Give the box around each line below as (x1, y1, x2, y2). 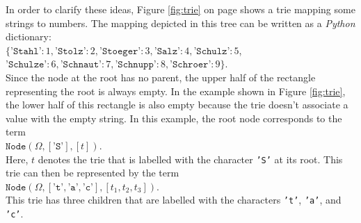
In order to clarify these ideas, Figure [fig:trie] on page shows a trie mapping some (6, 2, 355, 16)
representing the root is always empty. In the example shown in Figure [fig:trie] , (6, 83, 346, 98)
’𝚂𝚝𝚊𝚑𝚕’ (10, 46, 42, 56)
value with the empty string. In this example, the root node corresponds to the (6, 110, 342, 125)
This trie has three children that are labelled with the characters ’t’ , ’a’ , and (6, 192, 342, 207)
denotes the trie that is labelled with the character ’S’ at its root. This (38, 151, 343, 166)
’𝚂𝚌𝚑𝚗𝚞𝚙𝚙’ (115, 60, 157, 70)
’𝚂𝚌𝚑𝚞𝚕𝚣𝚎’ (6, 60, 47, 70)
